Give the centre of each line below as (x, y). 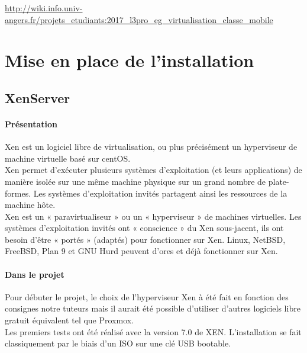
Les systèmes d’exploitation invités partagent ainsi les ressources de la (160, 193)
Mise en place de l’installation (130, 60)
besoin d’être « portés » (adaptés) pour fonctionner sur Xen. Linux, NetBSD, (145, 239)
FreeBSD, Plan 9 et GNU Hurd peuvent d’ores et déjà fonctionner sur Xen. (141, 251)
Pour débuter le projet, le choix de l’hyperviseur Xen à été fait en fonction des (147, 296)
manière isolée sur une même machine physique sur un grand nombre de (135, 181)
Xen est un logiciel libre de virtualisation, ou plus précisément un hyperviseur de (151, 147)
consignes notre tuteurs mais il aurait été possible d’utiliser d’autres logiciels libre (153, 308)
